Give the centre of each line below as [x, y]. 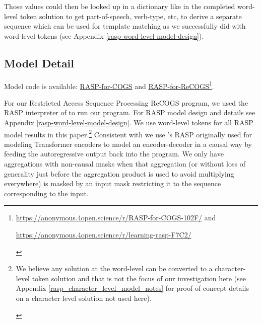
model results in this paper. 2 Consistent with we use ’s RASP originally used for [128, 133]
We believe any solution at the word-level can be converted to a [114, 268]
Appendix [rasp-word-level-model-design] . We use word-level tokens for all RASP [129, 123]
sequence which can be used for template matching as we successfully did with [125, 26]
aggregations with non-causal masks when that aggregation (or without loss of [125, 164]
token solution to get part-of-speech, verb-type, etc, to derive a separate [131, 16]
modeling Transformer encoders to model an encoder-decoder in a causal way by [128, 144]
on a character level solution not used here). [84, 298]
